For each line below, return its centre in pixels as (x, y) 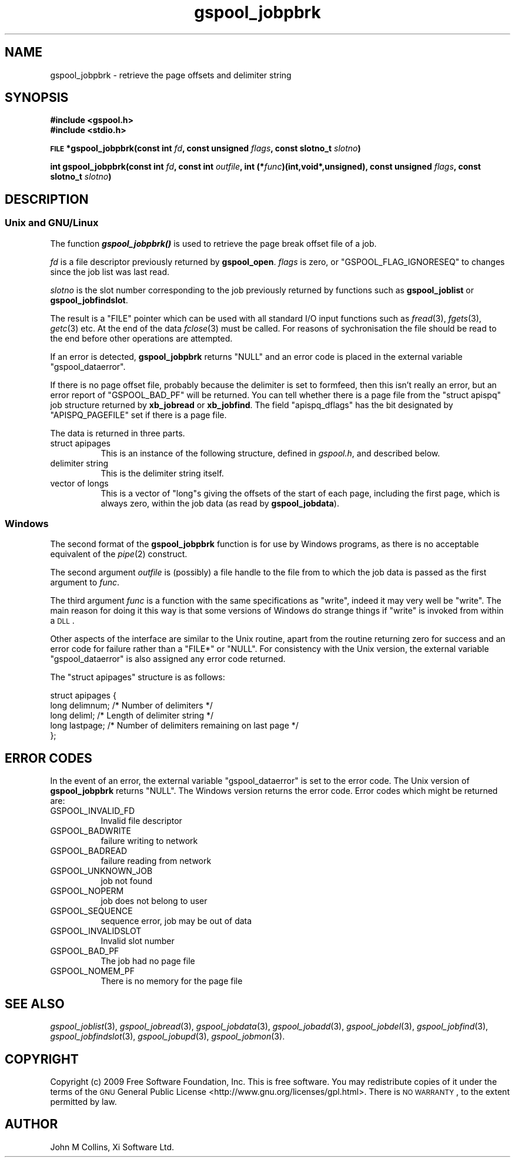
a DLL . (62, 621)
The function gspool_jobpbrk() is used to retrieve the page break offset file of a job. (213, 243)
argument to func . (85, 582)
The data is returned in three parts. (118, 433)
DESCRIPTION (47, 199)
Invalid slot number (138, 941)
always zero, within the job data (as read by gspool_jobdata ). (220, 503)
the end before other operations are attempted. (141, 338)
